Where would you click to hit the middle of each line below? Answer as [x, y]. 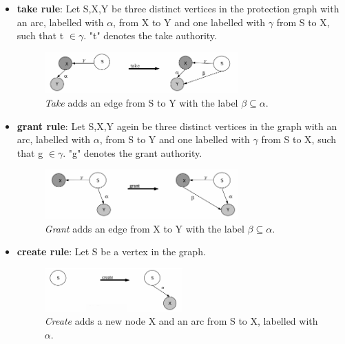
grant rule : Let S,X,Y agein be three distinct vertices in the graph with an [177, 126]
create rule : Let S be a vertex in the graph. [111, 251]
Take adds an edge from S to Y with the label [141, 102]
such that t [40, 35]
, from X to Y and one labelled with [189, 22]
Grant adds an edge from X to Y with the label [144, 228]
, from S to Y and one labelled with [175, 139]
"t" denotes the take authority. [153, 35]
